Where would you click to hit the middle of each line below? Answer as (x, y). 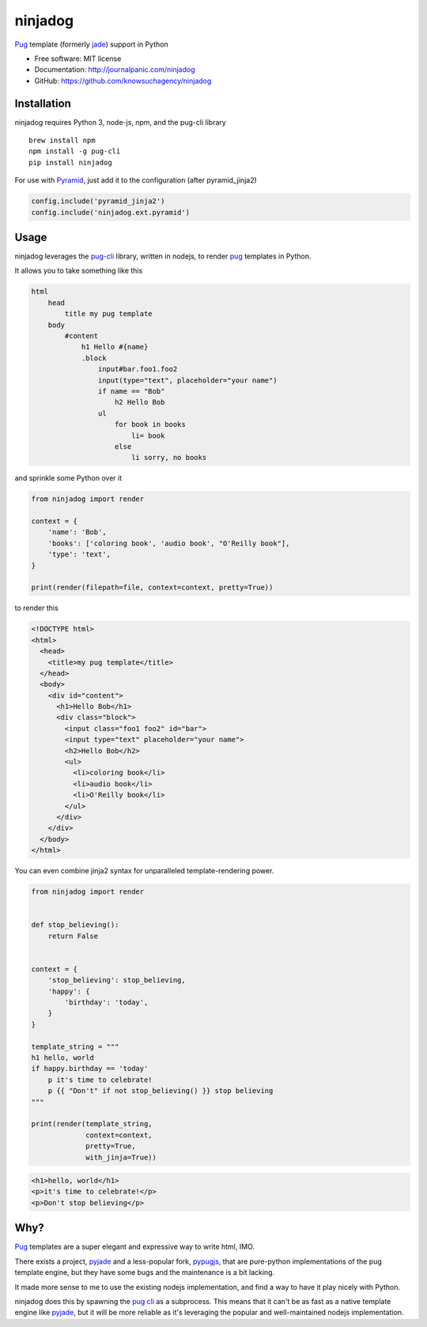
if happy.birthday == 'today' (90, 1069)
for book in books (150, 424)
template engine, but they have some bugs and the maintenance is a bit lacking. (145, 1272)
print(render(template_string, (92, 1124)
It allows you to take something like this (79, 271)
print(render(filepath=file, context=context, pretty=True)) (152, 588)
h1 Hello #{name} (115, 347)
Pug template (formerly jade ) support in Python (92, 44)
